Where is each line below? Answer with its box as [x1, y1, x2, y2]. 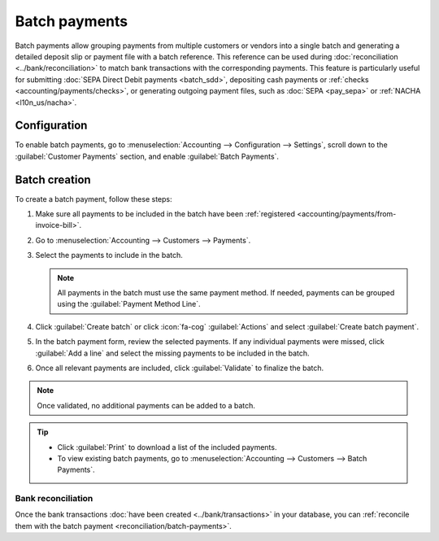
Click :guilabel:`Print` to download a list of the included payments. [57, 442, 277, 452]
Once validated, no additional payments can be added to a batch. [37, 400, 256, 410]
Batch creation [15, 172, 91, 186]
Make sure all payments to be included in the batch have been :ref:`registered [35, 209, 296, 219]
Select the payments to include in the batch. [35, 251, 183, 260]
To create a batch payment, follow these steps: [15, 194, 172, 203]
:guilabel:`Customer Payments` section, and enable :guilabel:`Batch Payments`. [15, 151, 280, 161]
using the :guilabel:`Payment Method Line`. [57, 299, 201, 309]
